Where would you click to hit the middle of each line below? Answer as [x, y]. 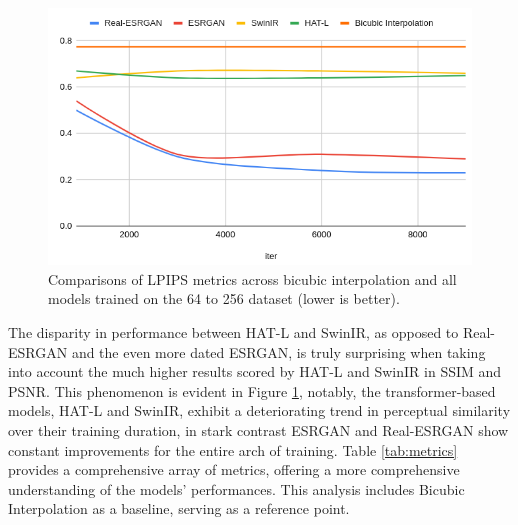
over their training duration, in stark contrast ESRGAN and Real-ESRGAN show [258, 429]
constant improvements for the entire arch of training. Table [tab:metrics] [233, 449]
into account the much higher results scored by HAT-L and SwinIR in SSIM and [255, 371]
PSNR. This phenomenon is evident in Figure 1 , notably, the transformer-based [252, 390]
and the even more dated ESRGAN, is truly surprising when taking [278, 351]
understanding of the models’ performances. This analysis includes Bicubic [236, 488]
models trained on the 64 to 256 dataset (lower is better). [224, 298]
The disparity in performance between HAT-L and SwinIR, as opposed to [233, 331]
